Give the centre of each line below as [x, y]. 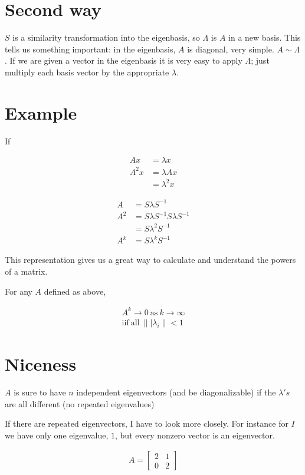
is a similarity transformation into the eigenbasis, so [106, 37]
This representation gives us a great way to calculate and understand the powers [150, 260]
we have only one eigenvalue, [57, 435]
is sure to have [40, 392]
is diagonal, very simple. [231, 49]
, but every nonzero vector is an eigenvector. [195, 435]
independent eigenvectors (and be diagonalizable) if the [176, 392]
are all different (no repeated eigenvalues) [80, 403]
